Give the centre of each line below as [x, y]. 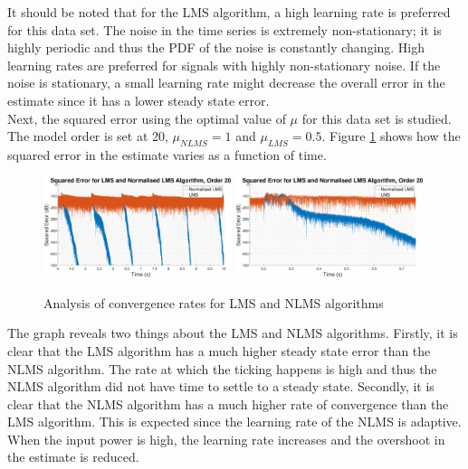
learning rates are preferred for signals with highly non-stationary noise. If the [224, 65]
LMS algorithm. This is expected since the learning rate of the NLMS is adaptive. [234, 422]
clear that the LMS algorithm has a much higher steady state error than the [219, 350]
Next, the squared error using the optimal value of [147, 118]
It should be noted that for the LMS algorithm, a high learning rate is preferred [229, 12]
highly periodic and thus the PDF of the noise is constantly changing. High [216, 47]
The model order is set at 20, [88, 136]
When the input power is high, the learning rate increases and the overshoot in [226, 439]
